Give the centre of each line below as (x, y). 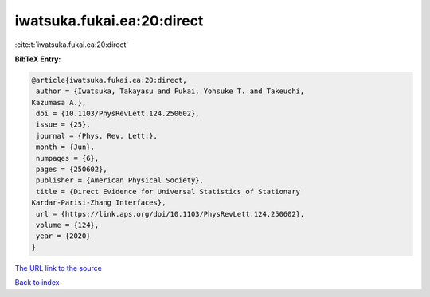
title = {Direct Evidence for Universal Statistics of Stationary (168, 191)
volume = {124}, (68, 225)
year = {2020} (63, 236)
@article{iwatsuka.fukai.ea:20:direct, (109, 80)
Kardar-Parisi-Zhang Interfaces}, (99, 203)
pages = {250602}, (72, 170)
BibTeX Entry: (38, 59)
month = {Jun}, (66, 147)
